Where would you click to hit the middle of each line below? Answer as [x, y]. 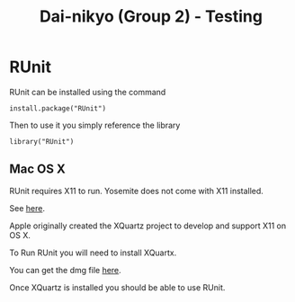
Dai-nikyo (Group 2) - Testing [151, 17]
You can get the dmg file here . [65, 270]
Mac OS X [37, 169]
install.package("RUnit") [58, 108]
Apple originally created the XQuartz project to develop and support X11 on [147, 226]
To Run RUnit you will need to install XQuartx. [93, 253]
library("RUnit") [42, 141]
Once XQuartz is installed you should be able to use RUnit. [117, 287]
